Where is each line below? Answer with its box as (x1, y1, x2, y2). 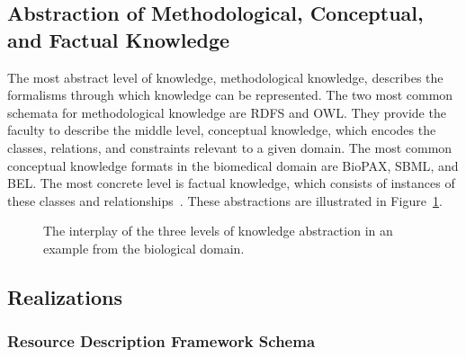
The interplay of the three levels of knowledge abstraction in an (43, 221, 393, 240)
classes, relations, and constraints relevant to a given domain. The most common (7, 138, 453, 156)
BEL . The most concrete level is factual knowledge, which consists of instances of (7, 174, 455, 192)
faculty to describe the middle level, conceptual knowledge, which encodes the (7, 120, 436, 139)
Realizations (7, 282, 122, 310)
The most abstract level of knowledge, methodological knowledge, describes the (7, 67, 444, 86)
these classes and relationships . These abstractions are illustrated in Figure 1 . (7, 191, 443, 210)
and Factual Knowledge (7, 25, 230, 53)
